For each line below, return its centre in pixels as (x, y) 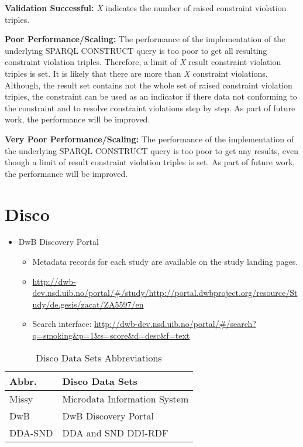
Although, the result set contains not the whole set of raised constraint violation (149, 85)
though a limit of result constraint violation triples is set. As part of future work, (150, 162)
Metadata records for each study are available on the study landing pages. (165, 262)
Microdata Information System (125, 398)
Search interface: (62, 324)
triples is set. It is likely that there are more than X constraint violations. (136, 73)
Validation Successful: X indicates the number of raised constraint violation (146, 8)
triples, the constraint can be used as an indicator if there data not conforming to (151, 96)
